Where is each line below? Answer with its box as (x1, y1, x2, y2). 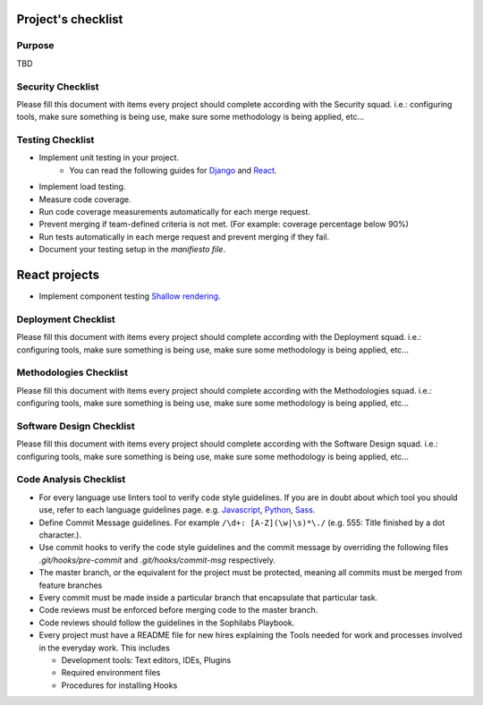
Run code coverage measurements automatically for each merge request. (38, 207, 310, 217)
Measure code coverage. (38, 193, 131, 205)
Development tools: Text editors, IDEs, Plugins (61, 654, 232, 666)
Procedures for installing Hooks (61, 680, 178, 691)
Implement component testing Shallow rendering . (38, 291, 221, 302)
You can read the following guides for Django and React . (69, 165, 277, 175)
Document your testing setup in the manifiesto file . (38, 244, 226, 255)
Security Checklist (16, 81, 99, 93)
